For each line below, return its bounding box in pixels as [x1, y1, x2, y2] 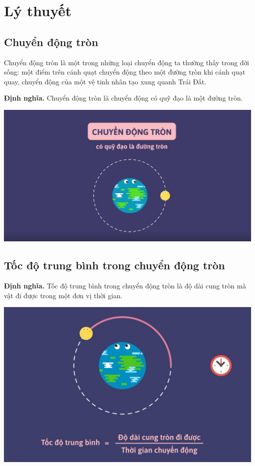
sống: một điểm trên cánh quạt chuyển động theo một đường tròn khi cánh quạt [4, 67, 246, 77]
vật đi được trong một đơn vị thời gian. [4, 290, 123, 300]
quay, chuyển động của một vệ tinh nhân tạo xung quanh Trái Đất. [4, 76, 206, 86]
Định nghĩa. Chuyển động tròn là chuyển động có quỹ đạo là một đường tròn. [4, 93, 243, 103]
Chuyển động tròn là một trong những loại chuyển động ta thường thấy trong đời [4, 57, 249, 67]
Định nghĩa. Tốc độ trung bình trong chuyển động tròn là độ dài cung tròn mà [4, 280, 246, 290]
